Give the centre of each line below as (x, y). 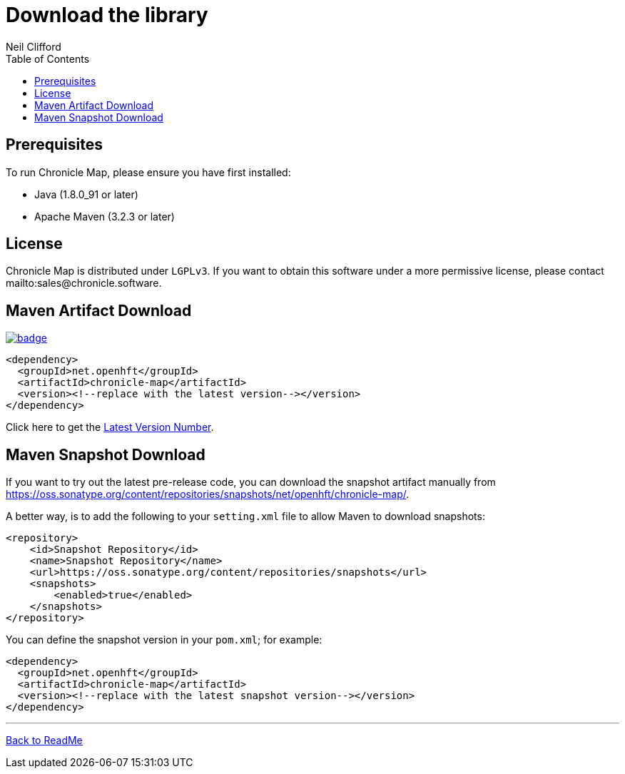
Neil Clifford (34, 46)
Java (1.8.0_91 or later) (86, 194)
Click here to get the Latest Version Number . (110, 427)
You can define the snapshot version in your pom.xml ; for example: (164, 640)
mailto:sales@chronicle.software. (84, 283)
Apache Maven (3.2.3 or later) (105, 216)
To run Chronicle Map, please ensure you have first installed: (148, 172)
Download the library (107, 15)
